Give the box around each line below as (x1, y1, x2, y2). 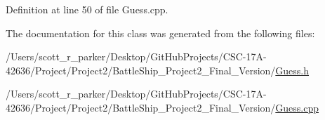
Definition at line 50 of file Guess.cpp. (6, 2, 168, 16)
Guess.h (275, 62, 310, 77)
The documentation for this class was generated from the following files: (6, 25, 315, 40)
